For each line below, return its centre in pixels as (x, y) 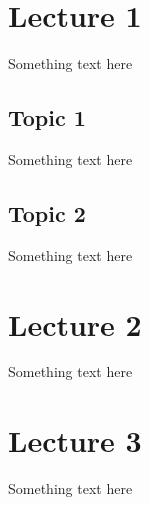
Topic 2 (47, 212)
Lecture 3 (75, 440)
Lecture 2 (75, 323)
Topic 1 (47, 117)
